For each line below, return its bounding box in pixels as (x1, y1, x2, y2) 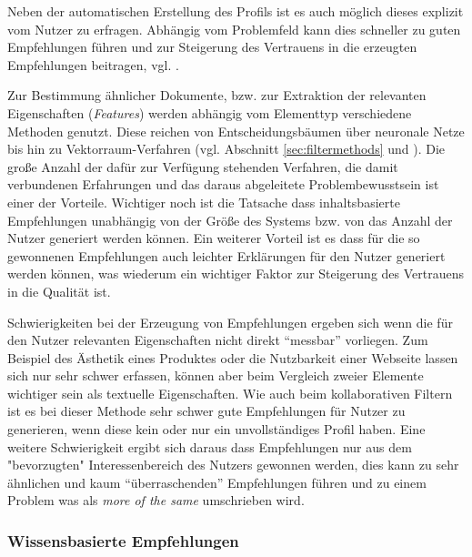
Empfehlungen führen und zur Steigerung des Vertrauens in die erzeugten (7, 37, 417, 56)
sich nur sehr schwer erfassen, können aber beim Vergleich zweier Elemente (7, 366, 424, 385)
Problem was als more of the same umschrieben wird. (7, 491, 305, 510)
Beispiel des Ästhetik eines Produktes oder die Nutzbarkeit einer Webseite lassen (7, 348, 458, 367)
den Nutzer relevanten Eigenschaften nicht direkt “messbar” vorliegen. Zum (7, 330, 428, 349)
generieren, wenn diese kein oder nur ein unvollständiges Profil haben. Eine (7, 420, 426, 439)
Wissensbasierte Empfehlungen (7, 529, 239, 552)
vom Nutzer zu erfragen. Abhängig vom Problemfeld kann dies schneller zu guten (7, 19, 461, 38)
